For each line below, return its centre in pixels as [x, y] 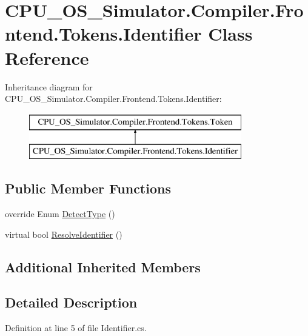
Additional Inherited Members [103, 267]
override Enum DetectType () [60, 214]
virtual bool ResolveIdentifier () [64, 234]
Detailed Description [71, 302]
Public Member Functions [88, 188]
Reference [47, 57]
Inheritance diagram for [49, 86]
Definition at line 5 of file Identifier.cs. [76, 328]
